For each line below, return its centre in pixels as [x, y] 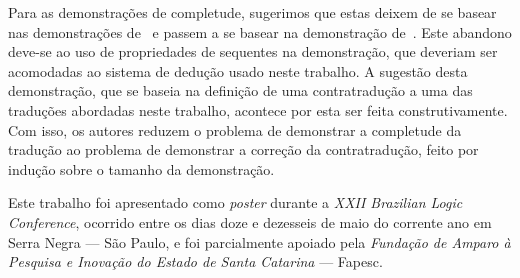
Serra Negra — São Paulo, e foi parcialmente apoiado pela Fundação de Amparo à [259, 241]
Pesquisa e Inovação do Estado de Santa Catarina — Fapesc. [195, 261]
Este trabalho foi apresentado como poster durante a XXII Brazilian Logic [235, 202]
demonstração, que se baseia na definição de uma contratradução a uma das [240, 90]
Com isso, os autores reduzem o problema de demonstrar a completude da [235, 129]
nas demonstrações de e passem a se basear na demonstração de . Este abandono [260, 31]
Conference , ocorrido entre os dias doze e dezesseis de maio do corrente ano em [250, 221]
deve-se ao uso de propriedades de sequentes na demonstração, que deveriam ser [253, 51]
